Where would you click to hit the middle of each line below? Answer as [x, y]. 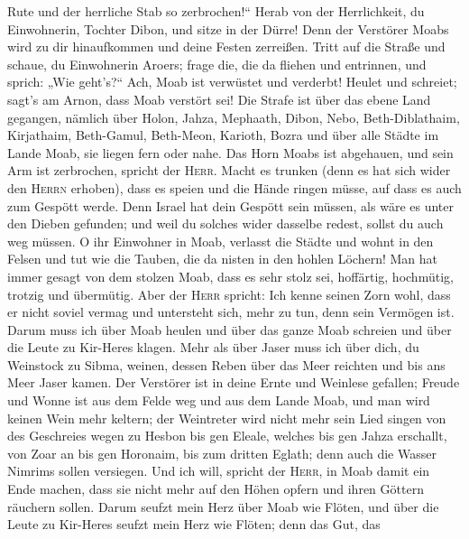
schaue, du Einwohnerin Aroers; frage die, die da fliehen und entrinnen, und [217, 64]
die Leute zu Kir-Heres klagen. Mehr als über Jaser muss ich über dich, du [213, 347]
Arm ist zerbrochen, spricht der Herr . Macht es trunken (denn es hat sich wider [229, 170]
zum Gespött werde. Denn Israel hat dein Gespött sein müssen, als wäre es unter [230, 205]
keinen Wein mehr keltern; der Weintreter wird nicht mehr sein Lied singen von [227, 418]
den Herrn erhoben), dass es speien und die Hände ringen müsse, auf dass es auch [234, 187]
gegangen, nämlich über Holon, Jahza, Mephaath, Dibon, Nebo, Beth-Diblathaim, [234, 117]
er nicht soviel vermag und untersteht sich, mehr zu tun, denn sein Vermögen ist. [231, 312]
